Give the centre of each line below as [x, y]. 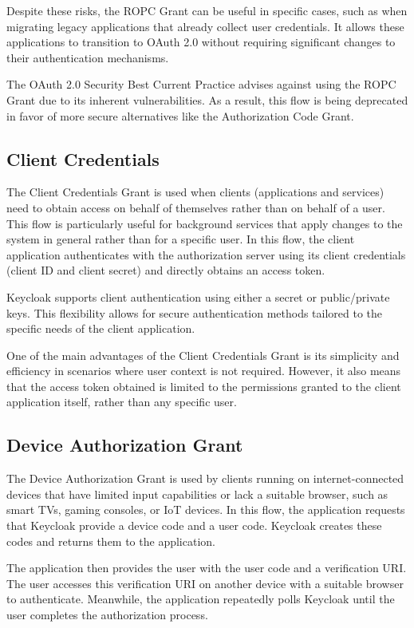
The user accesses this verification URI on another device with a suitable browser [205, 583]
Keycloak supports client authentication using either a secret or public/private [198, 296]
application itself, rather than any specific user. [122, 402]
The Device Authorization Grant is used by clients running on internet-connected [205, 478]
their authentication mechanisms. [88, 57]
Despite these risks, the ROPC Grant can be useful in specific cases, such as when [207, 10]
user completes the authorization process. [107, 615]
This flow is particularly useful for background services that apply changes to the [205, 223]
